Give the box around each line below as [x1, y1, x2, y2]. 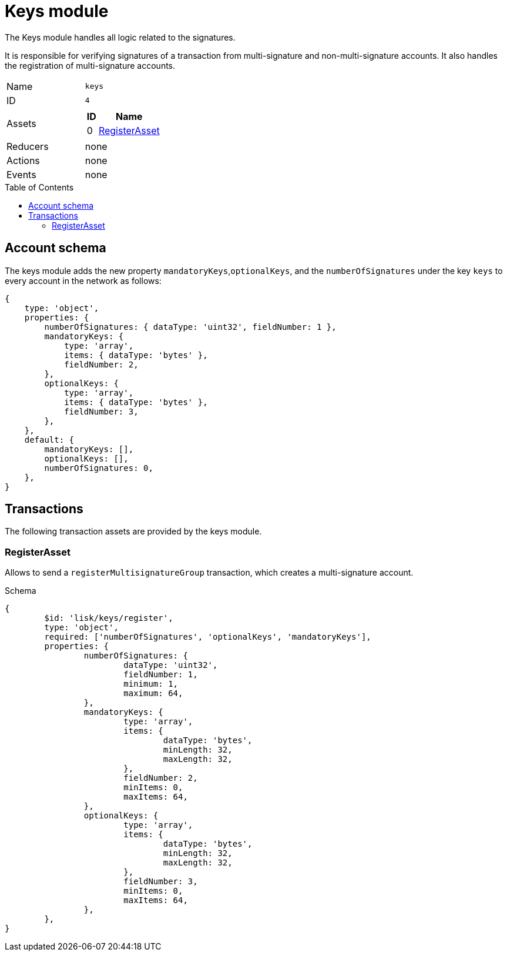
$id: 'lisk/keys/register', [44, 613, 173, 623]
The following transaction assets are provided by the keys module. [5, 526, 262, 537]
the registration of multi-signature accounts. [5, 60, 176, 71]
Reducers [6, 140, 49, 152]
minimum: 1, [123, 679, 179, 689]
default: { [24, 434, 75, 444]
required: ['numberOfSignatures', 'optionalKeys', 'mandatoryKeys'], [44, 632, 371, 642]
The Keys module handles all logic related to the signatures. [5, 32, 236, 42]
